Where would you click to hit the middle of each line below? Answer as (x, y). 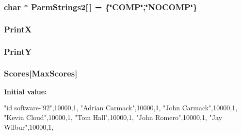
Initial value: (25, 91)
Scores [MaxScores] (41, 73)
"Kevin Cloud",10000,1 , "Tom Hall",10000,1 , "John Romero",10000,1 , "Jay (113, 117)
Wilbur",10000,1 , (29, 127)
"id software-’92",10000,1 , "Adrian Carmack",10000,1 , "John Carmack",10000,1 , (121, 108)
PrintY (18, 51)
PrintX (18, 29)
